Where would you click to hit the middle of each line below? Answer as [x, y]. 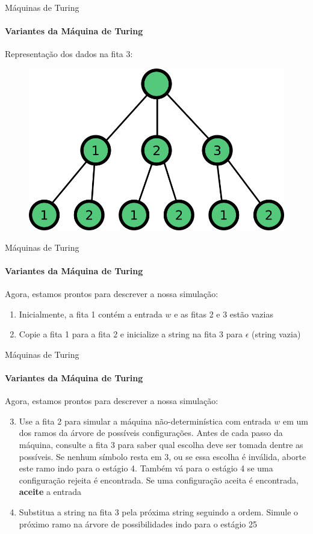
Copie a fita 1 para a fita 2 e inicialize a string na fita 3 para [131, 334]
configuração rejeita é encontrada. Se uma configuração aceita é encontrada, [159, 480]
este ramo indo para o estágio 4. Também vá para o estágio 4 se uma [146, 468]
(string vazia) [276, 334]
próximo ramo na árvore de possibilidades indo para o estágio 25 [138, 523]
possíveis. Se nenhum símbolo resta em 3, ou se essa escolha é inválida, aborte [163, 456]
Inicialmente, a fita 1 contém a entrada [91, 314]
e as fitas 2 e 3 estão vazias [224, 314]
